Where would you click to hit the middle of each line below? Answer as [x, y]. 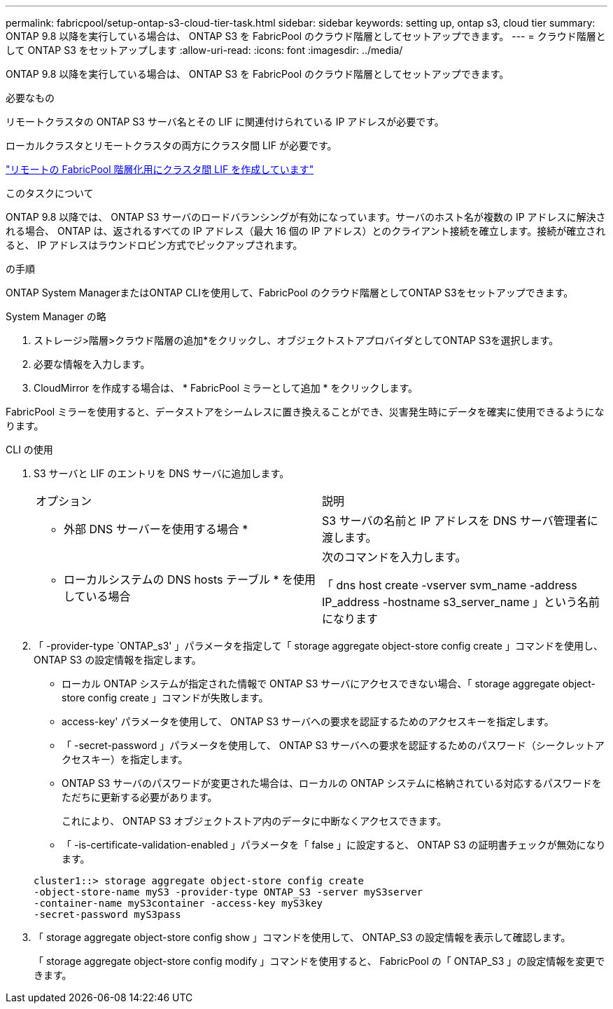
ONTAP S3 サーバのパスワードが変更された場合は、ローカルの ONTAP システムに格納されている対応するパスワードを [332, 783]
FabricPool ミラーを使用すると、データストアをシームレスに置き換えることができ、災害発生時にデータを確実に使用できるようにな [305, 412]
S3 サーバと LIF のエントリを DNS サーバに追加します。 [162, 473]
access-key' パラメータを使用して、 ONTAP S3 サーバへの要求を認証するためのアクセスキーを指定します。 [308, 721]
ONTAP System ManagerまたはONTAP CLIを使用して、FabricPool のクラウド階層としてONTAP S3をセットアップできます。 [290, 293]
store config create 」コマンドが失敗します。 [165, 698]
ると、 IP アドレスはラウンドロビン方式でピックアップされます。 [154, 245]
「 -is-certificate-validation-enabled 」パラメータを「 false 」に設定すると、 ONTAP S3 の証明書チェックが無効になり [334, 845]
